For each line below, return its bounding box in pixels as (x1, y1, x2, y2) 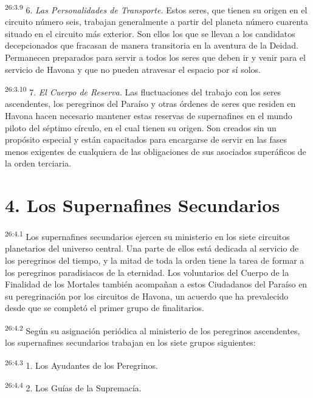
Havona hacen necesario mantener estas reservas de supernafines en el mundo (5, 109, 292, 122)
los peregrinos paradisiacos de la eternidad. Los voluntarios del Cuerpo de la (5, 266, 289, 278)
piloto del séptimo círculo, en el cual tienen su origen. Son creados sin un (5, 121, 277, 134)
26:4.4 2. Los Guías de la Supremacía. (5, 380, 142, 394)
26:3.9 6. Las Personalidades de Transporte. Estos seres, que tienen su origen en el (5, 2, 308, 16)
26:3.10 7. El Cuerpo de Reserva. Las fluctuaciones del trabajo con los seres (5, 84, 281, 98)
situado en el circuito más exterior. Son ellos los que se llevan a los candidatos (5, 27, 295, 39)
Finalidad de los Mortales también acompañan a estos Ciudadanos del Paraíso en (5, 278, 308, 290)
